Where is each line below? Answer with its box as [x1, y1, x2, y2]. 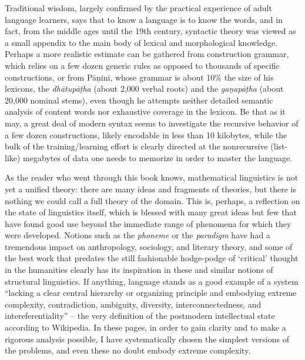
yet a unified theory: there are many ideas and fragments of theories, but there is [5, 182, 296, 195]
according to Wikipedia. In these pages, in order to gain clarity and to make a [5, 321, 286, 334]
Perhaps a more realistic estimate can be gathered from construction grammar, [5, 48, 289, 60]
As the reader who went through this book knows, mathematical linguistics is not [5, 171, 299, 184]
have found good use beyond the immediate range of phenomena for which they [5, 217, 291, 229]
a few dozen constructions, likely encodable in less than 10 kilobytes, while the [5, 128, 287, 141]
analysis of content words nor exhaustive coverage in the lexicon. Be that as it [5, 105, 286, 118]
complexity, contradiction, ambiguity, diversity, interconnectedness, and [5, 298, 262, 310]
